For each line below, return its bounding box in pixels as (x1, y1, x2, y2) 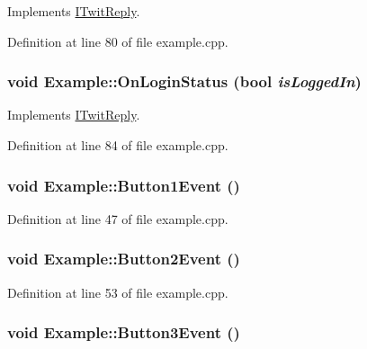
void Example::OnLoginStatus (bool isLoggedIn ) (7, 70, 362, 93)
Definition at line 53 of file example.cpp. (7, 282, 228, 301)
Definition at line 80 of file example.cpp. (7, 31, 228, 50)
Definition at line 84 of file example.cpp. (7, 136, 228, 154)
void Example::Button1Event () (7, 174, 240, 196)
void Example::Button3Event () (7, 321, 240, 344)
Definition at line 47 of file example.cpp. (7, 209, 228, 228)
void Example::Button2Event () (7, 247, 240, 270)
